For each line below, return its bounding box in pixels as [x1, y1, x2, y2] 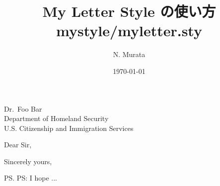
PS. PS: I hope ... [4, 173, 57, 183]
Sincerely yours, [4, 156, 52, 166]
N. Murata [113, 49, 146, 60]
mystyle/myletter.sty [56, 20, 202, 41]
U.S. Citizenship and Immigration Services [4, 123, 134, 133]
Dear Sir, [4, 139, 32, 150]
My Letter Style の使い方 [42, 1, 216, 21]
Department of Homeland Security [4, 113, 109, 124]
